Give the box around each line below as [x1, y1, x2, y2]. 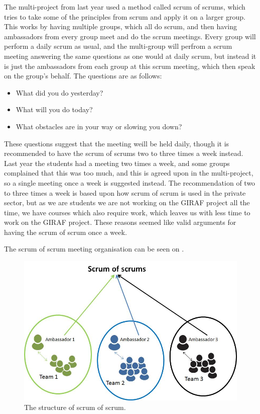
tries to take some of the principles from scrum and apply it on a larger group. [4, 11, 245, 22]
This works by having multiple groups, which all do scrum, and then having [4, 21, 237, 32]
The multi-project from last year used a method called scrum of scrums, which [4, 2, 245, 12]
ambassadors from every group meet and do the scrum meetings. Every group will [4, 31, 256, 41]
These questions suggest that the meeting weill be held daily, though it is [4, 138, 229, 148]
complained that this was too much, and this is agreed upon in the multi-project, [4, 168, 253, 178]
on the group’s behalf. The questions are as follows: [4, 70, 162, 81]
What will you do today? [16, 104, 93, 115]
